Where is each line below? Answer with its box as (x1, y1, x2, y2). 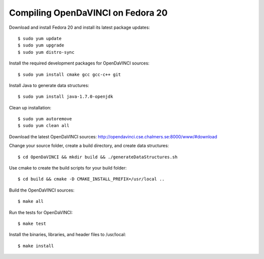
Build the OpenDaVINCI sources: (9, 187, 75, 193)
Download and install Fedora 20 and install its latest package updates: (9, 24, 150, 30)
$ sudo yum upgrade (18, 43, 65, 48)
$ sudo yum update (18, 36, 62, 41)
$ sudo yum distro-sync (18, 49, 75, 55)
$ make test (18, 220, 46, 226)
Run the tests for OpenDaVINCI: (9, 209, 73, 215)
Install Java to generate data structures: (9, 82, 89, 88)
